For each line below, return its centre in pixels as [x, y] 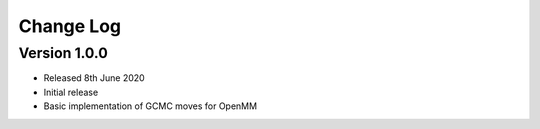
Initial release [71, 92]
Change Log [70, 26]
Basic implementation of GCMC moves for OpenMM [150, 106]
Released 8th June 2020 [94, 78]
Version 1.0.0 [63, 53]
